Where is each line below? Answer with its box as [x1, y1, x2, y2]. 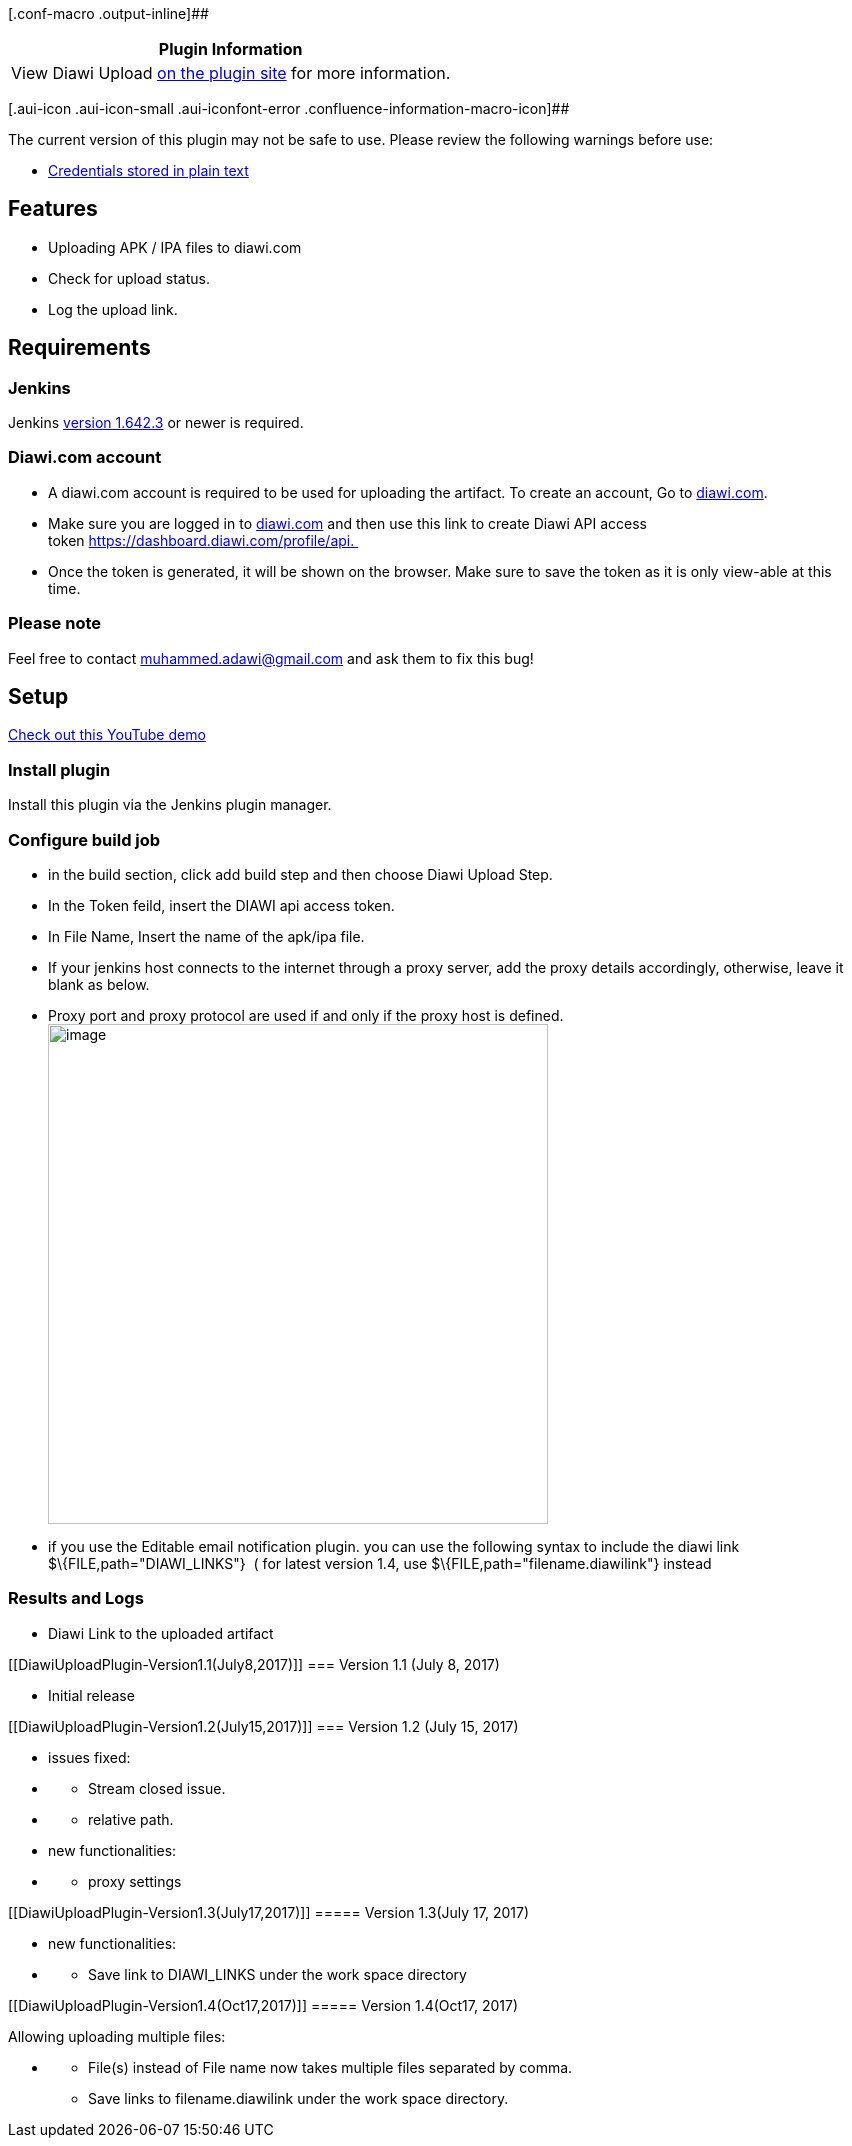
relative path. [88, 1810, 174, 1828]
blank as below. [48, 975, 150, 993]
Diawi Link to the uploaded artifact [48, 1624, 274, 1642]
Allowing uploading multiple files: [8, 2027, 226, 2045]
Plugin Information [158, 39, 303, 59]
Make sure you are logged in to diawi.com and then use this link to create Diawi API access [48, 514, 647, 532]
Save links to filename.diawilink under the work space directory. [88, 2089, 509, 2107]
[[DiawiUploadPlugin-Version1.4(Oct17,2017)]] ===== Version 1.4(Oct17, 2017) [8, 1996, 519, 2014]
